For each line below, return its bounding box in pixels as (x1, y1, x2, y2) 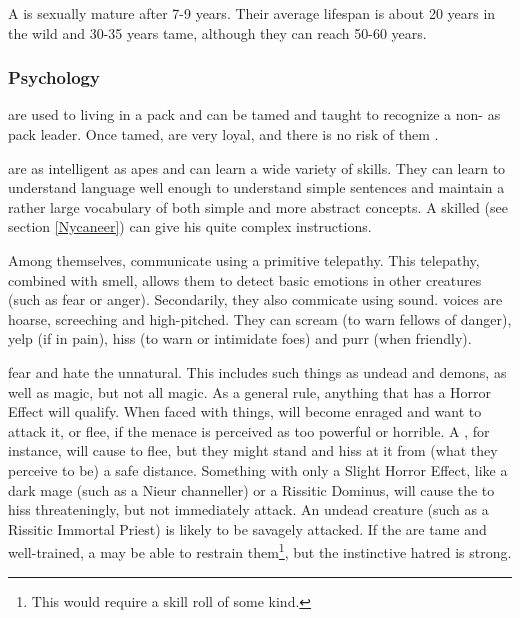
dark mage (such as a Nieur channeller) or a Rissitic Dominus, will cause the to (8, 479, 495, 500)
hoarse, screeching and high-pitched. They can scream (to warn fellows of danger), (8, 308, 512, 329)
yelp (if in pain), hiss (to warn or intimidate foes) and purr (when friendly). (8, 328, 472, 349)
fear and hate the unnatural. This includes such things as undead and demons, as (8, 361, 507, 382)
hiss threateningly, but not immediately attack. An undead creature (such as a (8, 499, 489, 520)
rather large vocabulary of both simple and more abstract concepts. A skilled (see (8, 196, 508, 217)
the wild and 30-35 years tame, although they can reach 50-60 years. (8, 22, 427, 43)
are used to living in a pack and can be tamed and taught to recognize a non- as (8, 104, 501, 125)
